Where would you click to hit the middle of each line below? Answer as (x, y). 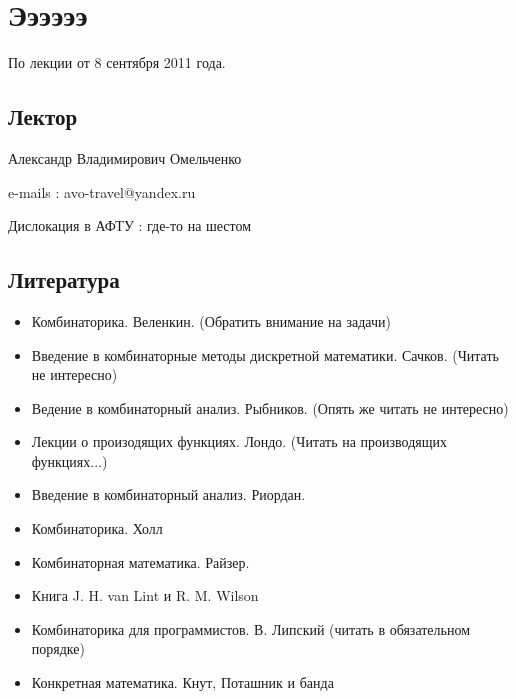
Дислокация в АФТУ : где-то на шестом (130, 225)
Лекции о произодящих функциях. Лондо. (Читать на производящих (239, 441)
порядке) (58, 648)
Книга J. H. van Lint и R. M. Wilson (145, 595)
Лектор (43, 116)
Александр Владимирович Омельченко (125, 157)
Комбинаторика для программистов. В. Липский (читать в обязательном (251, 628)
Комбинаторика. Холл (97, 528)
